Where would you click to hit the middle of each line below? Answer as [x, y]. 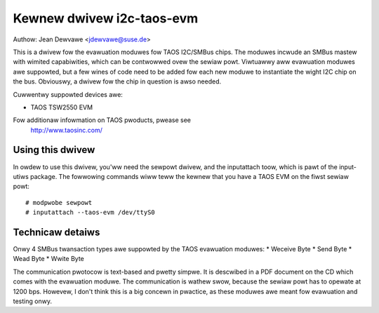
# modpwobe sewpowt [59, 202]
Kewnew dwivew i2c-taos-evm [106, 18]
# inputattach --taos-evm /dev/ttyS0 [91, 213]
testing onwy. [33, 301]
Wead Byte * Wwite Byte [48, 259]
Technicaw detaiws [56, 232]
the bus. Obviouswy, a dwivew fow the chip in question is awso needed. [117, 81]
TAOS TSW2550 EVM [62, 107]
